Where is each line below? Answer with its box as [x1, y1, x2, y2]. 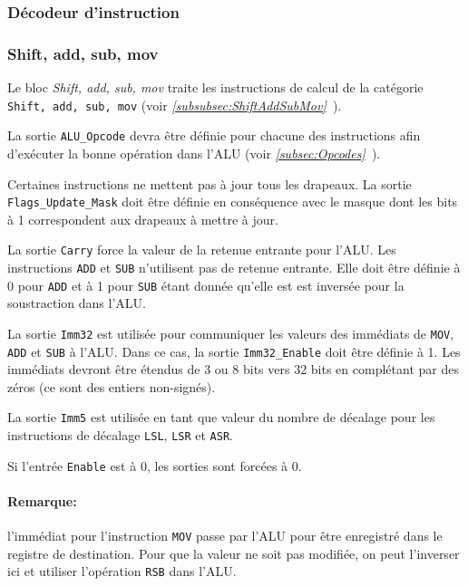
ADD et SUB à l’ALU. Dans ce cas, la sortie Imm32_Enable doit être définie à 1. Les [7, 341, 461, 360]
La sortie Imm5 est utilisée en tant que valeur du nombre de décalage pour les [7, 408, 435, 427]
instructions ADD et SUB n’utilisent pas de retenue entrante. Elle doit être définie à [7, 258, 461, 277]
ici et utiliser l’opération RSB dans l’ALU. [7, 562, 237, 581]
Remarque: [7, 492, 77, 511]
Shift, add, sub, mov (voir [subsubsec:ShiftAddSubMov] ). [7, 95, 342, 114]
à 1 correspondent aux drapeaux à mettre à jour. [7, 209, 278, 228]
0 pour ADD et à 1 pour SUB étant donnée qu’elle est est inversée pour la [7, 275, 405, 294]
